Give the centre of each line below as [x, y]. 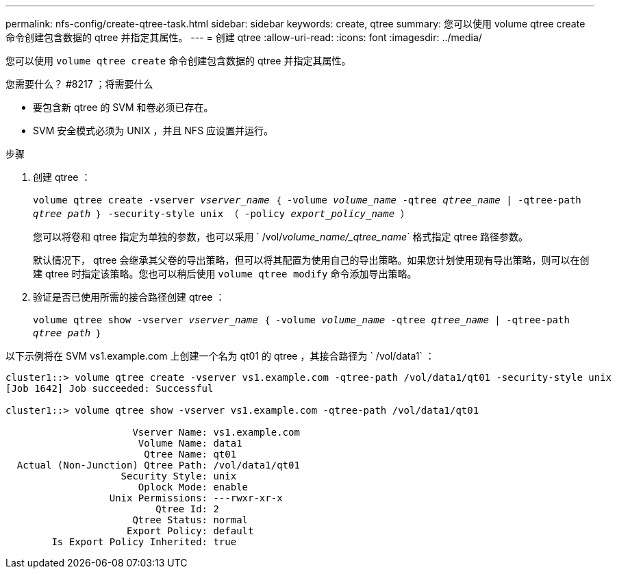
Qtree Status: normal [190, 520]
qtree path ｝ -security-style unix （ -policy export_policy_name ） [222, 214]
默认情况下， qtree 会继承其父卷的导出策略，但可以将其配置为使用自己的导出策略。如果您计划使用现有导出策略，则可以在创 [311, 260]
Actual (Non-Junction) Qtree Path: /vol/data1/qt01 [158, 465]
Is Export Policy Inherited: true [144, 542]
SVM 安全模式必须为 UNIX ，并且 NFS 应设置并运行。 [153, 130]
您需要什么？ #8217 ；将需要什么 [79, 84]
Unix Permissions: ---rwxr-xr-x [196, 498]
